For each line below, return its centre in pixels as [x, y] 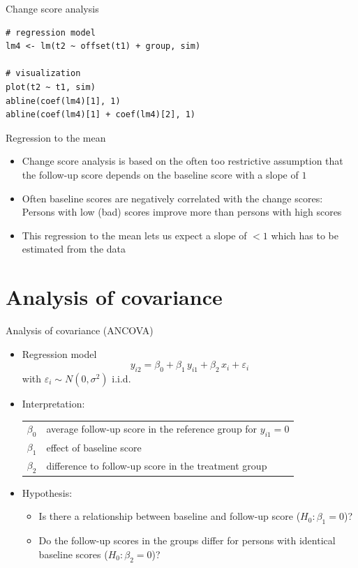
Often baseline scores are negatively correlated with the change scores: [172, 198]
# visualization [43, 74]
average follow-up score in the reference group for [152, 429]
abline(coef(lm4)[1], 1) [63, 101]
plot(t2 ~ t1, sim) [51, 87]
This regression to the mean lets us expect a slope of [134, 235]
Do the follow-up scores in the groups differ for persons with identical [187, 540]
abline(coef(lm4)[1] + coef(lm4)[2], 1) [101, 115]
